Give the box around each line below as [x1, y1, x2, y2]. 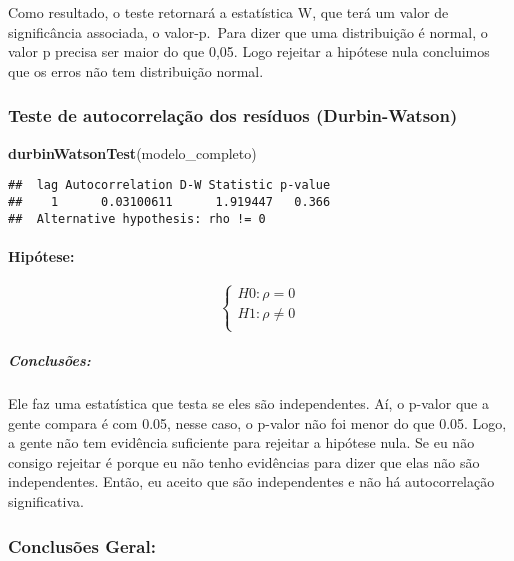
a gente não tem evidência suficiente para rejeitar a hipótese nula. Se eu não [8, 432, 475, 453]
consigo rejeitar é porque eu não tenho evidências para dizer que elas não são [8, 451, 480, 472]
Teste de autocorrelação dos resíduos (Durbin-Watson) [8, 103, 458, 128]
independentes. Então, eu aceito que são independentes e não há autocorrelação [8, 471, 495, 492]
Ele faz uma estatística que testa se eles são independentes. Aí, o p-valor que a [8, 393, 489, 414]
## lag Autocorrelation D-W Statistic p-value [8, 178, 331, 193]
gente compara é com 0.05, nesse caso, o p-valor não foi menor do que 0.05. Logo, [8, 412, 507, 433]
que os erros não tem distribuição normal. [8, 60, 264, 81]
